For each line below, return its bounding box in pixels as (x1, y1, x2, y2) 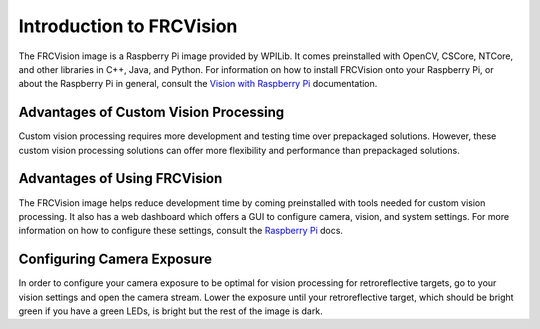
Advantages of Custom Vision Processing (18, 104, 285, 121)
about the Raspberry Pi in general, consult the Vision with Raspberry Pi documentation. (18, 78, 378, 90)
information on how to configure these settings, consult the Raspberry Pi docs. (18, 225, 344, 237)
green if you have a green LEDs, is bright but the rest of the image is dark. (18, 305, 324, 317)
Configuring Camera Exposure (18, 251, 212, 268)
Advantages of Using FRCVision (18, 170, 223, 187)
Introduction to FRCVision (18, 15, 238, 37)
